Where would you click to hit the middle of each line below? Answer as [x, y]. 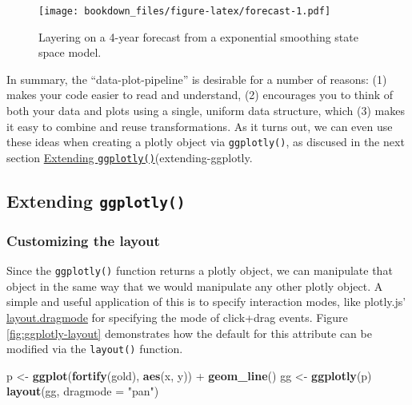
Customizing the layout [83, 240]
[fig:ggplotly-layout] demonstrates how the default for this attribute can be [189, 333]
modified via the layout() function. [95, 349]
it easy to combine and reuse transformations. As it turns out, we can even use [200, 126]
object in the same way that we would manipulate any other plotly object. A [195, 286]
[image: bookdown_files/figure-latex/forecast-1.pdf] [185, 11]
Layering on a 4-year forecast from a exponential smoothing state [198, 36]
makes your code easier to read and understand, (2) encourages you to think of [200, 95]
